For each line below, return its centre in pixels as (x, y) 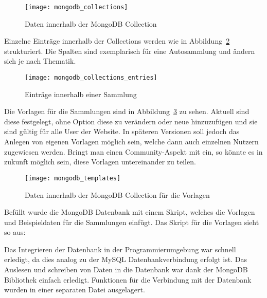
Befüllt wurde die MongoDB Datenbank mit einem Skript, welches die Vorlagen (130, 212)
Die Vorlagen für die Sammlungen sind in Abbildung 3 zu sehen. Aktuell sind (127, 111)
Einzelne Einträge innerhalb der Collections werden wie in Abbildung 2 (117, 41)
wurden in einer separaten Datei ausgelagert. (75, 290)
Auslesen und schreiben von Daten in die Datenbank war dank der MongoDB (126, 269)
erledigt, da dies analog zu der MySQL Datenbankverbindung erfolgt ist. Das (126, 259)
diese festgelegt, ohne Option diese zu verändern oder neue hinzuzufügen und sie (131, 121)
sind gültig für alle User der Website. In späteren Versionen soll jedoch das (122, 131)
